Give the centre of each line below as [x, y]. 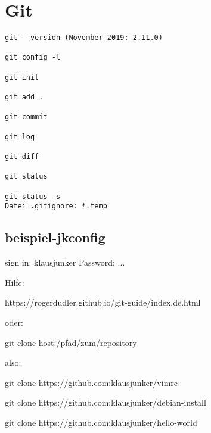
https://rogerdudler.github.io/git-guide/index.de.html [103, 302]
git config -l [33, 57]
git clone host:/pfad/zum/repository [71, 342]
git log [20, 137]
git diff [22, 157]
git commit [26, 117]
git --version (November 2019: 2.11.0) [84, 38]
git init [22, 77]
